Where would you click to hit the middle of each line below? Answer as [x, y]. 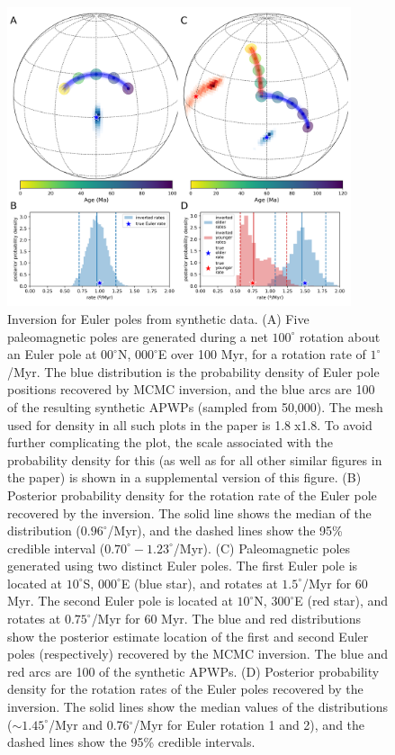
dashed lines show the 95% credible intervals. [131, 742]
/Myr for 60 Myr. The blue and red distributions [226, 619]
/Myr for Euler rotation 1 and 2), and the [249, 724]
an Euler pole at [52, 354]
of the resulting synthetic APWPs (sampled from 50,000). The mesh [195, 406]
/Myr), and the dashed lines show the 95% [225, 530]
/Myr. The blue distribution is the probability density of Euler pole [193, 371]
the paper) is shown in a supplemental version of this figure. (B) [184, 477]
